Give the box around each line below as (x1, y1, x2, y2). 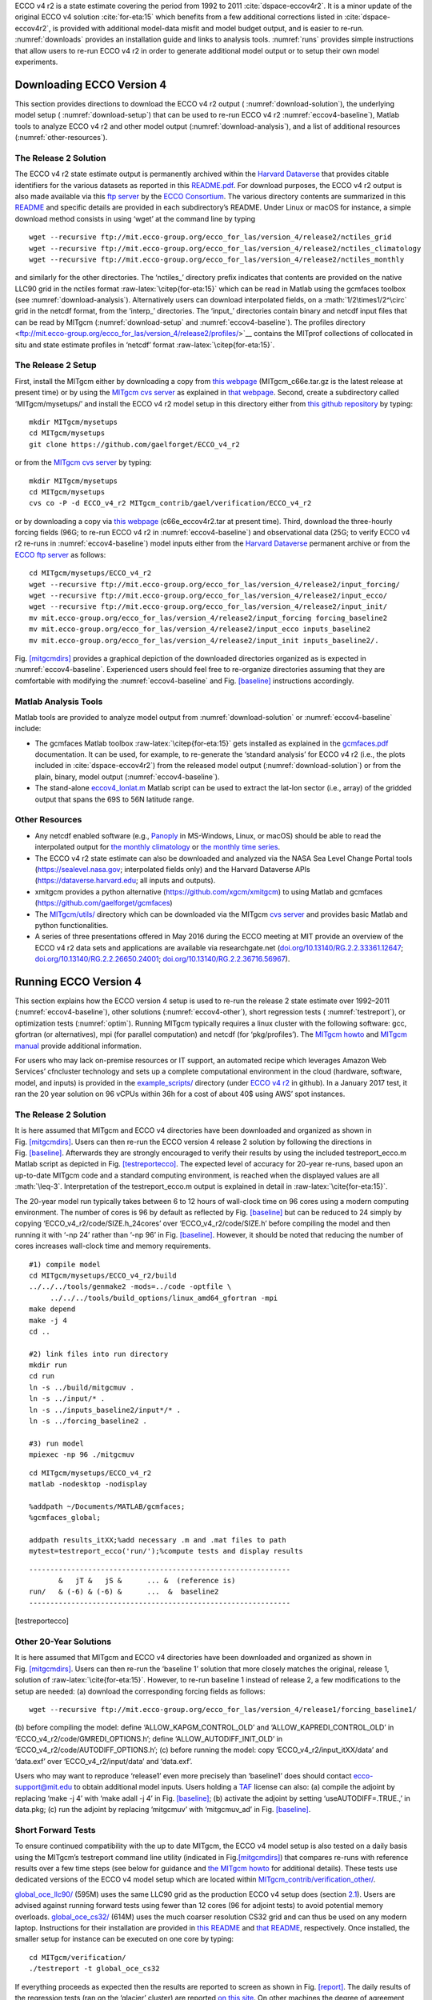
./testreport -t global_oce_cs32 (29, 1964, 160, 1974)
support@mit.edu (14, 1782, 73, 1792)
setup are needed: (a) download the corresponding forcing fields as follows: (14, 1686, 266, 1696)
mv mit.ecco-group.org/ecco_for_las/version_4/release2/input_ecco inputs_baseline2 (29, 625, 371, 634)
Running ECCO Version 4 (14, 974, 142, 988)
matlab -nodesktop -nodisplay (29, 1479, 148, 1488)
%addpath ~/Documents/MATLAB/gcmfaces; (29, 1502, 186, 1511)
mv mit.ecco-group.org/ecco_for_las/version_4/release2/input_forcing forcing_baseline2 (29, 613, 388, 622)
